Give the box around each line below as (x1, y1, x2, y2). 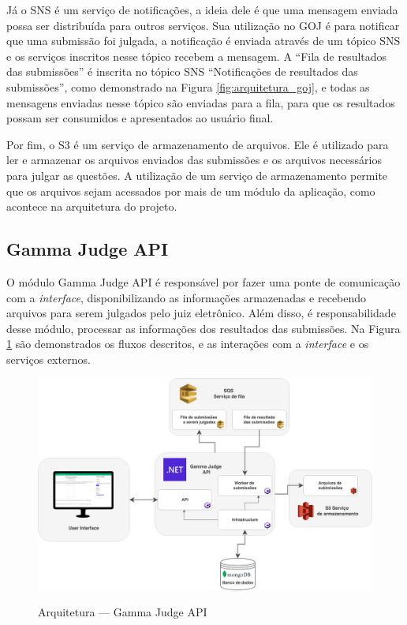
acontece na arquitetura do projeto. (6, 198, 177, 215)
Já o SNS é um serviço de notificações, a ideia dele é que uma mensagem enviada (6, 2, 398, 17)
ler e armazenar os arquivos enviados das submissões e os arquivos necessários (6, 152, 382, 168)
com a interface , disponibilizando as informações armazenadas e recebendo (6, 289, 367, 305)
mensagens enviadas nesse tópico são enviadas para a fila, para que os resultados (6, 94, 395, 110)
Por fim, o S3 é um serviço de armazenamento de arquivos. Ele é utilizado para (6, 136, 389, 152)
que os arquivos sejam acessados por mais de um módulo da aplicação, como (6, 182, 375, 199)
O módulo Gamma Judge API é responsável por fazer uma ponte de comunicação (6, 273, 401, 290)
